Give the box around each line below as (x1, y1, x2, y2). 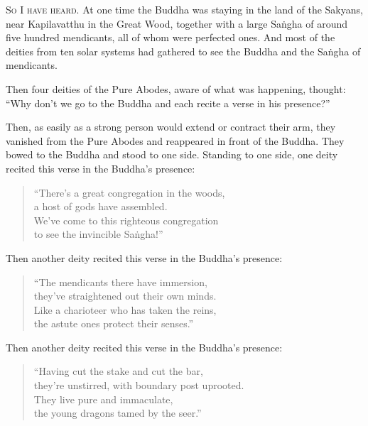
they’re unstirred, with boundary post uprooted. (33, 378, 244, 393)
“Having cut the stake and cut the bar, (33, 364, 203, 378)
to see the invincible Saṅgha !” (33, 226, 163, 241)
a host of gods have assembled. (33, 199, 168, 214)
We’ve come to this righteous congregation (33, 212, 219, 227)
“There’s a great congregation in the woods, (33, 185, 225, 200)
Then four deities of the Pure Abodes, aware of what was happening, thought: (6, 81, 346, 96)
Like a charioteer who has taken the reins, (33, 302, 217, 317)
